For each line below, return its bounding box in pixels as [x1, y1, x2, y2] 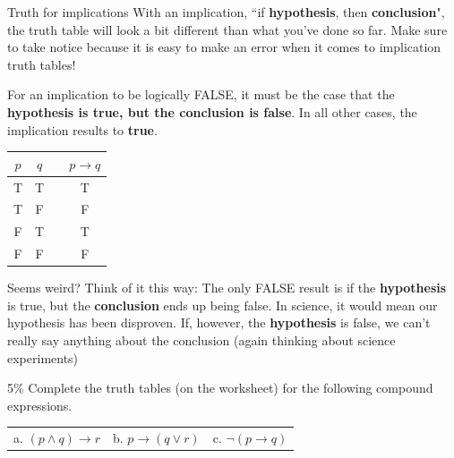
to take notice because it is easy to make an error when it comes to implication [7, 38, 441, 56]
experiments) [7, 348, 79, 367]
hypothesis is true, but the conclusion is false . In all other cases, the [7, 102, 417, 121]
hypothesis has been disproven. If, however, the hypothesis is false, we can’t [7, 313, 431, 332]
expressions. [7, 395, 73, 414]
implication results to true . [7, 120, 158, 139]
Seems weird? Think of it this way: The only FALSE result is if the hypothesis [7, 278, 447, 297]
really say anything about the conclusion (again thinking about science [7, 330, 396, 349]
